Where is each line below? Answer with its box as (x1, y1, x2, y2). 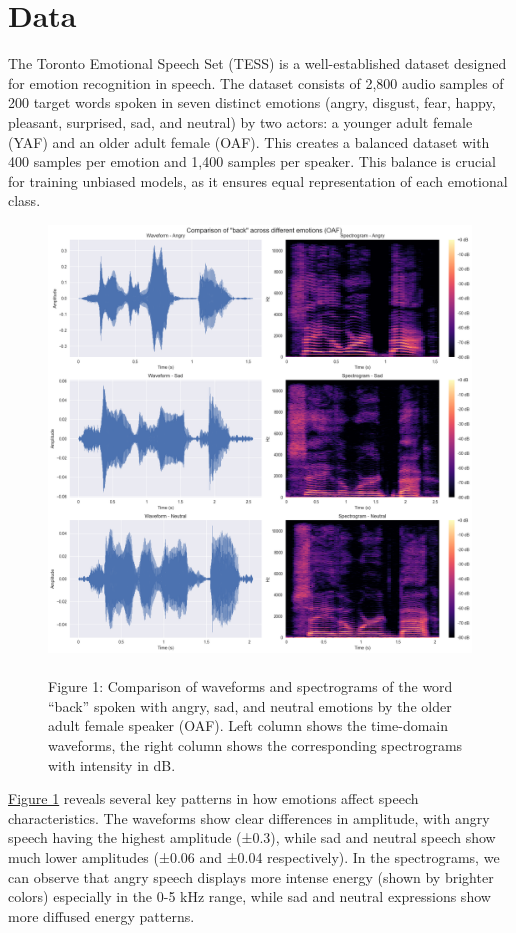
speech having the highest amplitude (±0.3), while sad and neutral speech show (8, 827, 496, 848)
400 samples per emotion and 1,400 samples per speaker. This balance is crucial (8, 151, 496, 172)
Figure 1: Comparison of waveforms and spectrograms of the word (48, 676, 453, 697)
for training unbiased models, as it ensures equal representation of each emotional (8, 170, 508, 191)
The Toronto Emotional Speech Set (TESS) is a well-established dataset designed (8, 53, 507, 74)
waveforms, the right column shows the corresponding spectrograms (48, 735, 463, 756)
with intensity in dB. (48, 754, 176, 775)
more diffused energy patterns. (8, 905, 195, 926)
